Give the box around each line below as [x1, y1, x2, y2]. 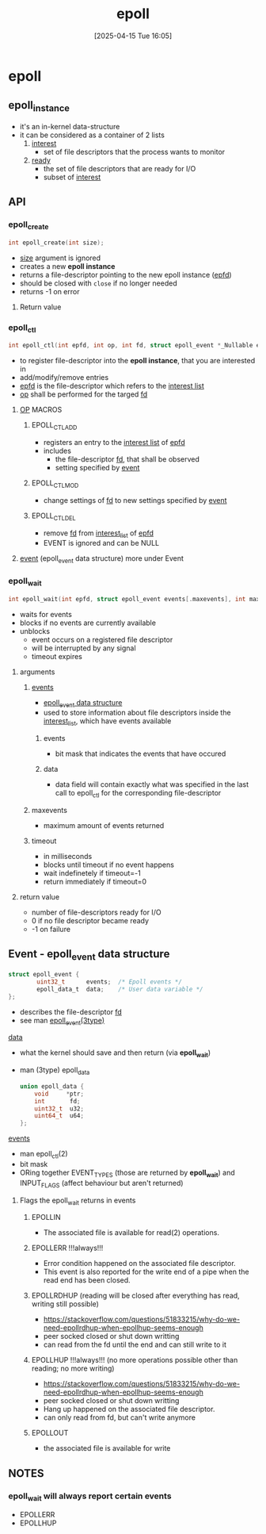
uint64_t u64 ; [34, 1112, 85, 1120]
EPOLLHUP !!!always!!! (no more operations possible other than [31, 1356, 238, 1365]
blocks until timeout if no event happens [43, 860, 174, 869]
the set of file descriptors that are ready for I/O [43, 163, 196, 173]
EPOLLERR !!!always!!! [31, 1243, 104, 1253]
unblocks [19, 626, 50, 635]
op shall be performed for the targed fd [19, 389, 148, 399]
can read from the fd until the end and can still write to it [43, 1340, 227, 1349]
